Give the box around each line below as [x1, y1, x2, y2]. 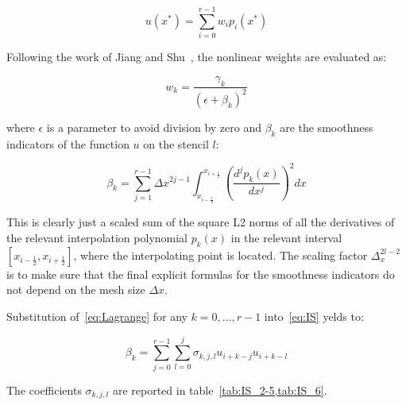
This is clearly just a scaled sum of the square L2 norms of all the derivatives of [6, 214, 395, 230]
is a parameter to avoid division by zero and [46, 118, 261, 135]
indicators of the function [6, 135, 130, 152]
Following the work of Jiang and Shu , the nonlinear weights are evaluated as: [6, 48, 387, 65]
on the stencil [143, 135, 209, 152]
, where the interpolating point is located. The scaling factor [73, 246, 368, 263]
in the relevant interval [230, 229, 342, 245]
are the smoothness [280, 118, 373, 135]
